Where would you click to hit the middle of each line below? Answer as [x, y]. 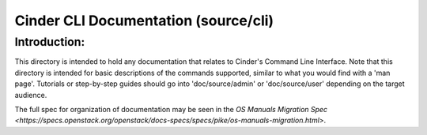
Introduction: [50, 42]
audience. [31, 95]
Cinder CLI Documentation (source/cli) [144, 21]
